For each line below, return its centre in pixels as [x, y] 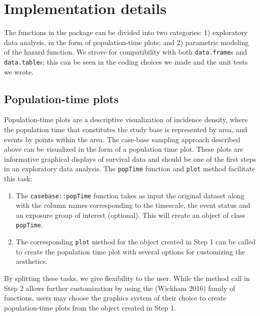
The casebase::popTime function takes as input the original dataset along [130, 195]
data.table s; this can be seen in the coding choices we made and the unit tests [126, 61]
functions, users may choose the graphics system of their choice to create [115, 298]
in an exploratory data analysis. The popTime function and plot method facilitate [130, 169]
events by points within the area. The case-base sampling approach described [122, 139]
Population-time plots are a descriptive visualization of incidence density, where [126, 119]
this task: [18, 179]
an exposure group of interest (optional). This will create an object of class [130, 215]
